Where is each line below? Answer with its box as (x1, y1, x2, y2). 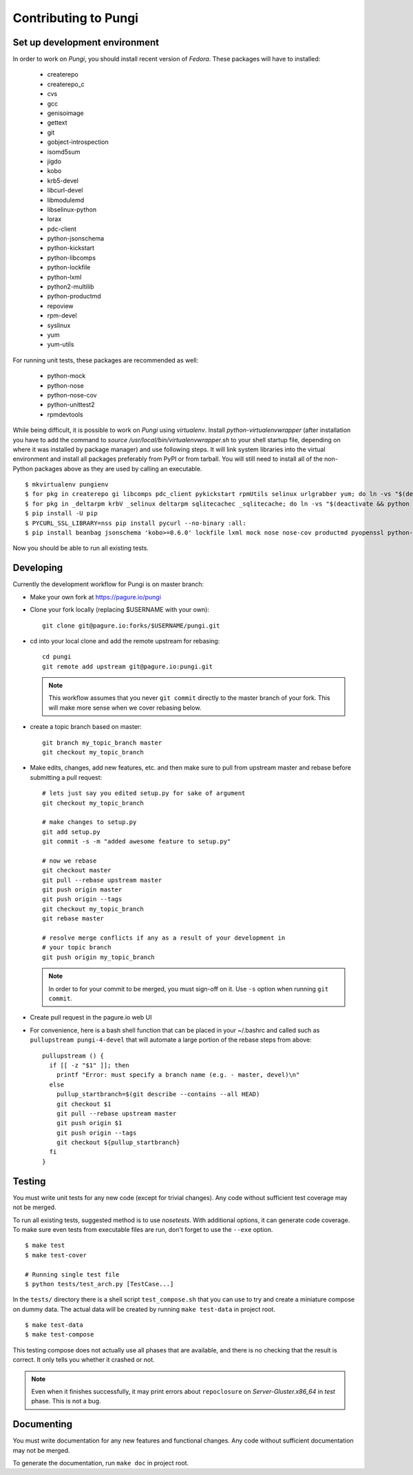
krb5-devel (47, 176, 79, 185)
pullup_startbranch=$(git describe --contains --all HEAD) (56, 1091, 260, 1098)
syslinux (47, 321, 71, 329)
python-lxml (47, 273, 82, 281)
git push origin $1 (56, 1120, 123, 1127)
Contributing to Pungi (12, 10, 139, 25)
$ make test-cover (25, 1251, 87, 1259)
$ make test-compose (25, 1330, 94, 1339)
